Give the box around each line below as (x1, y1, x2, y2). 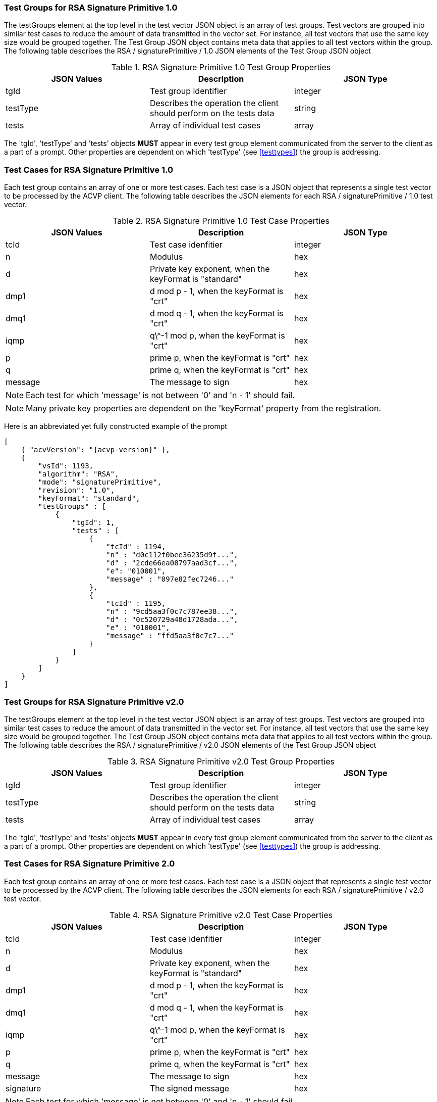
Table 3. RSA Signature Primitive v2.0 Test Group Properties (107, 756, 335, 766)
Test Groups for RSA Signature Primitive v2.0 (4, 696, 184, 707)
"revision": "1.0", (38, 486, 115, 495)
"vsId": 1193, (38, 462, 94, 470)
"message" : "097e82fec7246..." (106, 575, 234, 584)
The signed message (149, 1083, 230, 1093)
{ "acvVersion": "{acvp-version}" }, (21, 446, 170, 454)
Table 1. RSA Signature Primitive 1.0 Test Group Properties (111, 62, 331, 73)
